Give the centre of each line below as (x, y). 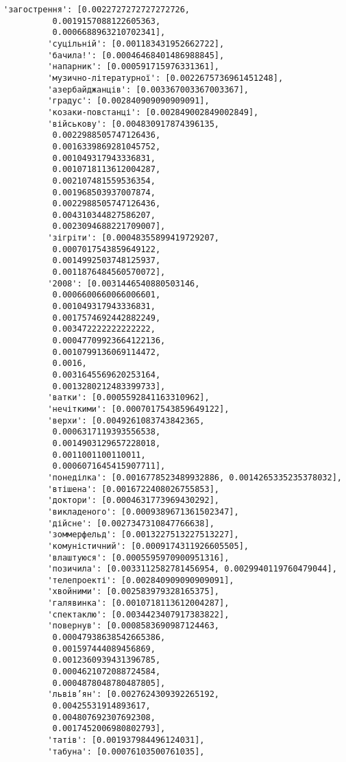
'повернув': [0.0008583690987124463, (133, 626)
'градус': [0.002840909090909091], (128, 101)
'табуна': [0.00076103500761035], (126, 751)
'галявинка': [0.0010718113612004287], (138, 603)
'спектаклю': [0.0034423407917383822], (138, 614)
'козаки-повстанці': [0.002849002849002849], (153, 112)
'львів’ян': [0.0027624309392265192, (133, 695)
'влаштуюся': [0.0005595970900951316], (138, 557)
